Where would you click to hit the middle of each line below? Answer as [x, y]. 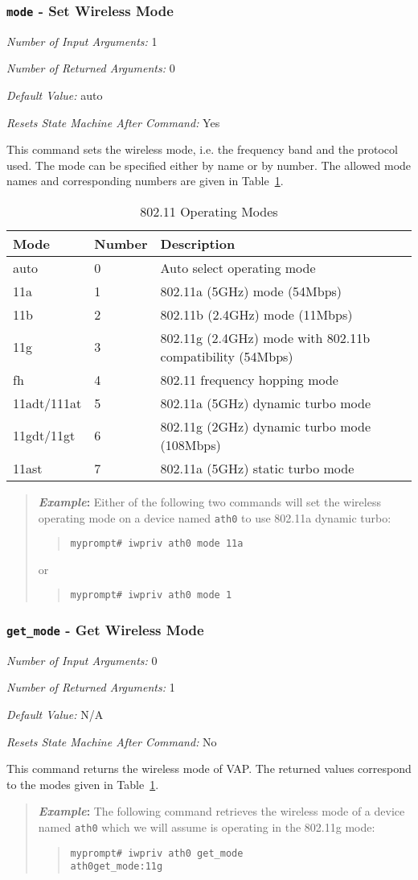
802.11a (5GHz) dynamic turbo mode [266, 403]
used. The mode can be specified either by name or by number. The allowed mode [209, 165]
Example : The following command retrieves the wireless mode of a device [221, 811]
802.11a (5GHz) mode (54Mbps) [251, 291]
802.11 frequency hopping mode [249, 379]
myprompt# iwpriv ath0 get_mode [157, 853]
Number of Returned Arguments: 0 [91, 68]
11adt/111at [47, 403]
